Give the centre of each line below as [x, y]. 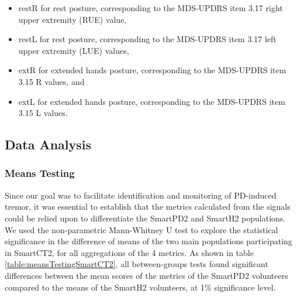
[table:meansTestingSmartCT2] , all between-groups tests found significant [137, 264]
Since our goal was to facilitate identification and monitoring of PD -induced [141, 195]
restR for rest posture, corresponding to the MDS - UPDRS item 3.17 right [151, 8]
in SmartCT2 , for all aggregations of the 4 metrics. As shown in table [129, 252]
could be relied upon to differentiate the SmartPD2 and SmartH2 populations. [145, 218]
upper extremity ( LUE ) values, [74, 50]
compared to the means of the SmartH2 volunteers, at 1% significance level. [140, 287]
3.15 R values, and [51, 81]
